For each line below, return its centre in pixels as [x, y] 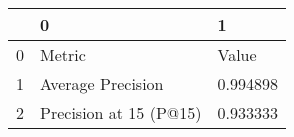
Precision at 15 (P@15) [121, 112]
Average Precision [102, 83]
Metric [63, 54]
